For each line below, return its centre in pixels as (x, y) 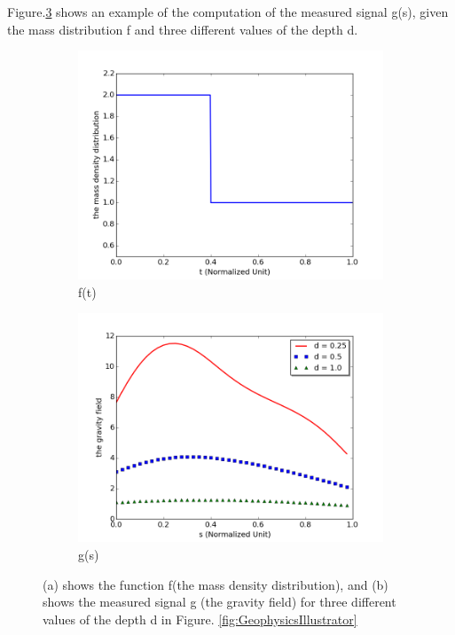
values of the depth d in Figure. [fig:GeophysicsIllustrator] (200, 619)
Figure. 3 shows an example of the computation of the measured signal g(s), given (228, 12)
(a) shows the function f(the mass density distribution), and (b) (216, 584)
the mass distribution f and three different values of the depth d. (183, 29)
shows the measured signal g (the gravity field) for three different (220, 602)
